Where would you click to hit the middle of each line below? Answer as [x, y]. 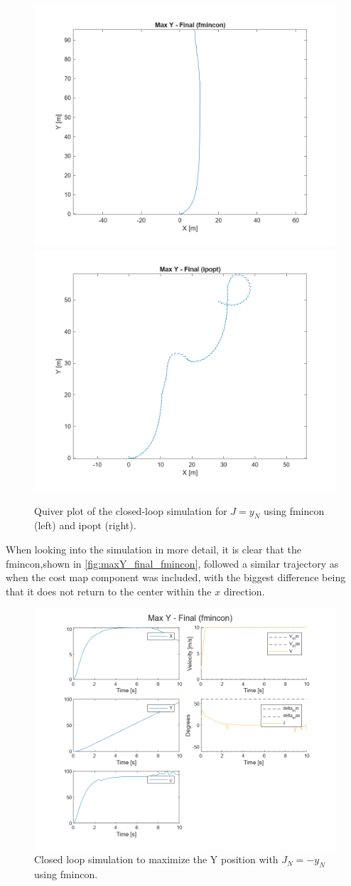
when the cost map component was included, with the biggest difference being [176, 577]
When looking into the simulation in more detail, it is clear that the [153, 549]
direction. [244, 591]
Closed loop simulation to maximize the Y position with [156, 859]
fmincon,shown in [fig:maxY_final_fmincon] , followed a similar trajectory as [172, 563]
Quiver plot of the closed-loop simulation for [131, 510]
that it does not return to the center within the [109, 591]
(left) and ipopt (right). [85, 525]
